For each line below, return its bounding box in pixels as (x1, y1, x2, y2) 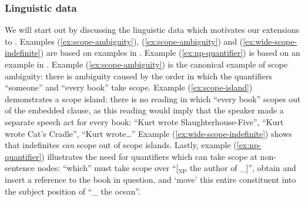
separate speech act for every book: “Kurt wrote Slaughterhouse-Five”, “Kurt (5, 115, 284, 128)
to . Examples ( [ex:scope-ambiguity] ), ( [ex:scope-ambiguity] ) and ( (5, 35, 243, 47)
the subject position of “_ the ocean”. (5, 185, 140, 197)
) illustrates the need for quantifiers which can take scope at (41, 150, 258, 162)
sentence (5, 162, 35, 174)
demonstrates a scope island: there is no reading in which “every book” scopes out (5, 92, 301, 105)
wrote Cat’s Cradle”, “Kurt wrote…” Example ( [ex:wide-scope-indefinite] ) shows (5, 127, 292, 139)
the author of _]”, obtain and (189, 162, 296, 174)
